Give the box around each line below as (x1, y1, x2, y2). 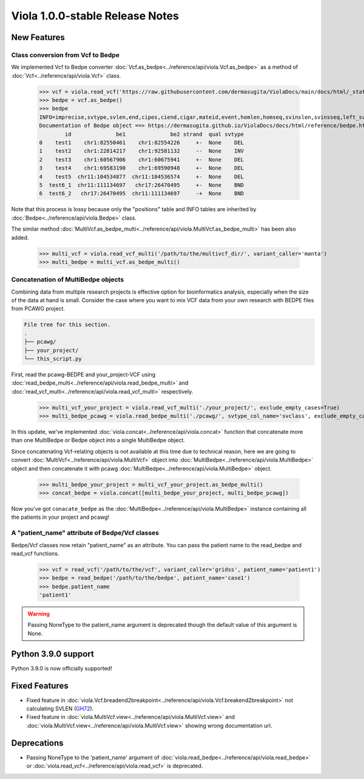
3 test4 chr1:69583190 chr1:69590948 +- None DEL (39, 164, 244, 172)
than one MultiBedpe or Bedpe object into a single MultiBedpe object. (11, 437, 185, 444)
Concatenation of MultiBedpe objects (11, 275, 124, 284)
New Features (11, 32, 65, 42)
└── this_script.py (24, 355, 82, 362)
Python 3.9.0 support (11, 649, 94, 659)
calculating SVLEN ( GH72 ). (26, 705, 94, 712)
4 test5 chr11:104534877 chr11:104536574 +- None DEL (39, 173, 244, 180)
